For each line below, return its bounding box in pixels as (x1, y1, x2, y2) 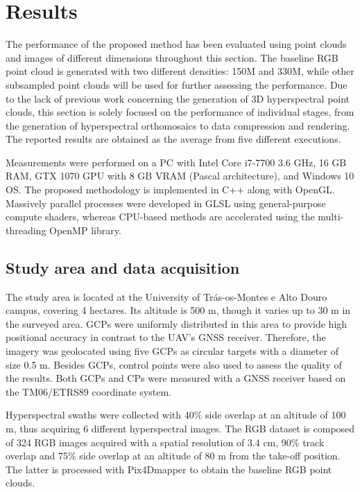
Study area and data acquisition (6, 256, 240, 278)
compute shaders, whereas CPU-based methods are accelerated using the (6, 209, 315, 224)
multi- (318, 209, 344, 224)
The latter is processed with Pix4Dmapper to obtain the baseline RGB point (6, 462, 332, 476)
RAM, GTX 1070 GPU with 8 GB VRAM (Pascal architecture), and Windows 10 (6, 168, 354, 183)
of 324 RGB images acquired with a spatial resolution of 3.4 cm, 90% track (6, 434, 325, 449)
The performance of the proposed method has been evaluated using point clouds (6, 37, 347, 51)
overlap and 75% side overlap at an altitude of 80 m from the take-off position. (6, 448, 341, 463)
